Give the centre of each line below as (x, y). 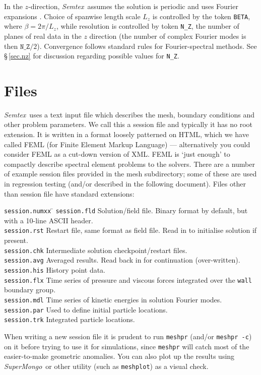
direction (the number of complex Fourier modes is (168, 36)
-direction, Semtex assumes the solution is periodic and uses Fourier (133, 6)
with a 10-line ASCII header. (49, 220)
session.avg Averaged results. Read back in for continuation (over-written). (122, 260)
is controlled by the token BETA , (201, 16)
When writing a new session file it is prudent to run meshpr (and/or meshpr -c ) (128, 336)
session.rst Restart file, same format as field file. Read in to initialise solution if (130, 230)
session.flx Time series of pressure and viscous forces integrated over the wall (128, 279)
